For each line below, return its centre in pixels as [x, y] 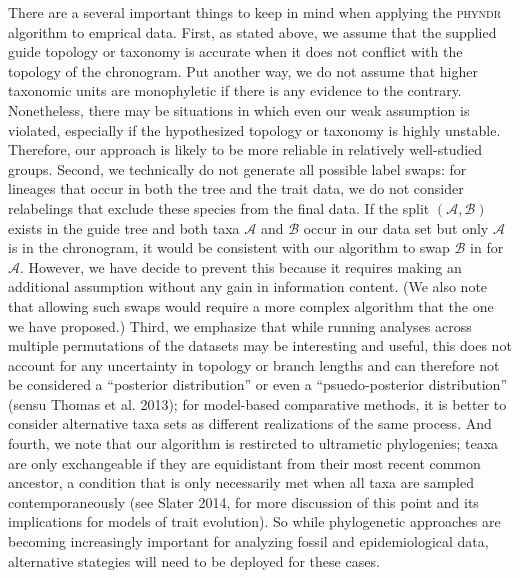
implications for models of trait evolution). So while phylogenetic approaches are [254, 521]
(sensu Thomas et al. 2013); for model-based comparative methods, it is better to [257, 403]
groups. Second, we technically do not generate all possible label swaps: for [237, 168]
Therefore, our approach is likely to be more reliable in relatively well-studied [245, 149]
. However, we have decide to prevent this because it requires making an [241, 266]
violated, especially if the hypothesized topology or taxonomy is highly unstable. [254, 129]
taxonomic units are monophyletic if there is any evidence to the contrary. [235, 90]
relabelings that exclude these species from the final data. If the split [219, 207]
